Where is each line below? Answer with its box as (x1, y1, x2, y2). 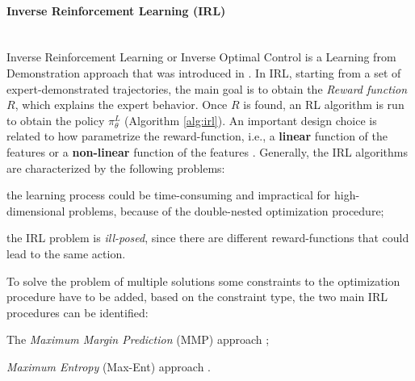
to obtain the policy (6, 111, 105, 128)
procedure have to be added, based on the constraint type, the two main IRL (6, 288, 388, 305)
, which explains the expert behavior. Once (15, 96, 228, 113)
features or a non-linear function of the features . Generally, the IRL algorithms (6, 143, 409, 160)
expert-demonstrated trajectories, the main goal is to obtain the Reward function (6, 80, 408, 97)
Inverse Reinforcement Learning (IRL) (6, 2, 226, 19)
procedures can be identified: (6, 304, 149, 320)
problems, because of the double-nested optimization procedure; (69, 202, 384, 219)
